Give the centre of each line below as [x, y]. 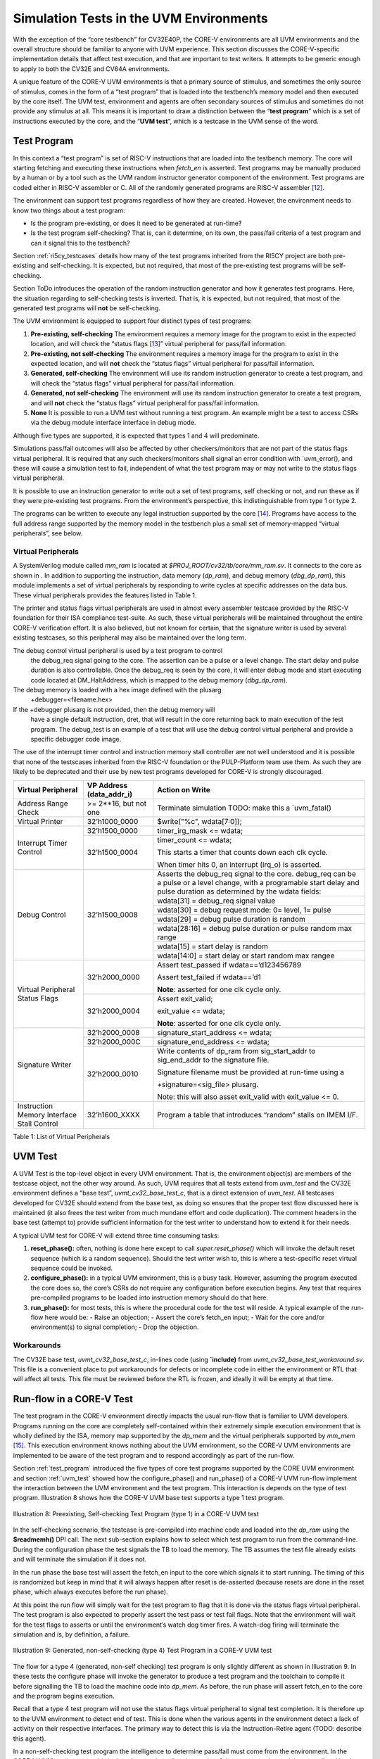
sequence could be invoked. [71, 1268]
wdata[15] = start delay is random [213, 946]
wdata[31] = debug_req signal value [216, 901]
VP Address [107, 785]
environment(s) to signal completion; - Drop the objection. [115, 1327]
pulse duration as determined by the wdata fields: [239, 891]
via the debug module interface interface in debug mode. [113, 423]
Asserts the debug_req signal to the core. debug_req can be [257, 874]
